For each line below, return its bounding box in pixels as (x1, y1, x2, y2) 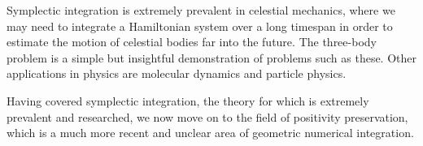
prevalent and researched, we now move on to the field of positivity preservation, (7, 108, 408, 125)
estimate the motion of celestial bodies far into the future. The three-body (7, 33, 377, 50)
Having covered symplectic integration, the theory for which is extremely (7, 92, 369, 109)
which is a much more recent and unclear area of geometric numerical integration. (7, 124, 414, 141)
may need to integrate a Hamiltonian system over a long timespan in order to (7, 17, 393, 34)
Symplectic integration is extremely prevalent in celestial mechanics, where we (7, 2, 395, 18)
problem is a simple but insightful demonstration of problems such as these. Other (7, 49, 416, 66)
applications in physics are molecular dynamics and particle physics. (7, 65, 347, 82)
